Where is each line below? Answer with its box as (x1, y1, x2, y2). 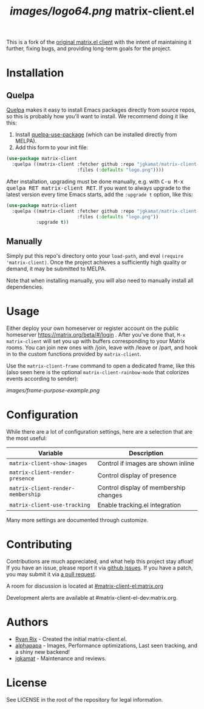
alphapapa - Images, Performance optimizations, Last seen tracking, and (15, 642, 197, 649)
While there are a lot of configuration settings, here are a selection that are (6, 428, 193, 435)
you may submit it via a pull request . (6, 570, 97, 577)
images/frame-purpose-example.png (6, 387, 100, 394)
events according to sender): (6, 375, 79, 383)
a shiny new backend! (15, 648, 70, 656)
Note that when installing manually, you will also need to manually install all (6, 277, 194, 284)
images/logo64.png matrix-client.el (10, 4, 194, 18)
